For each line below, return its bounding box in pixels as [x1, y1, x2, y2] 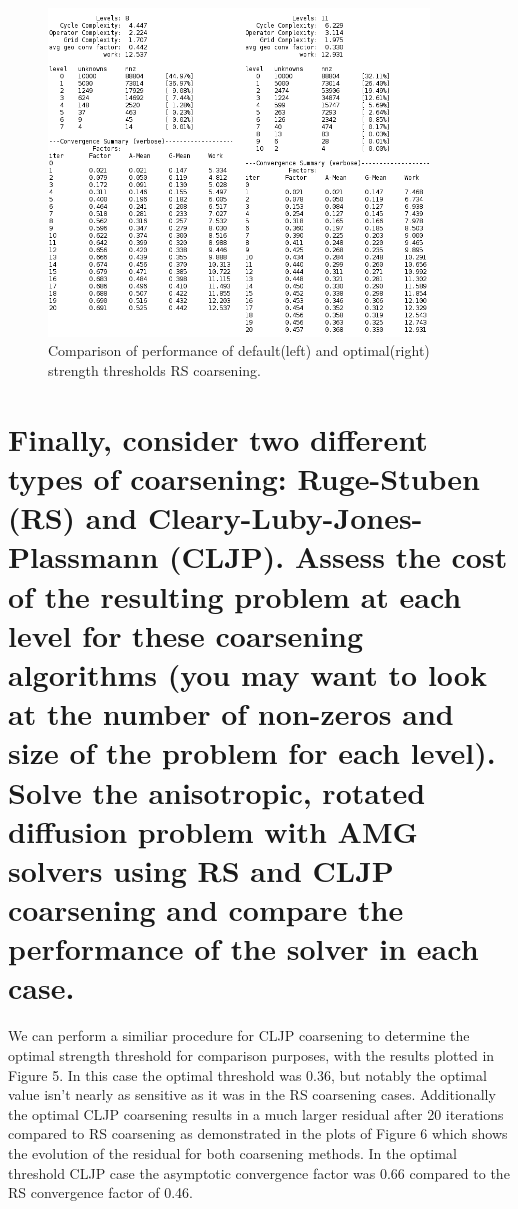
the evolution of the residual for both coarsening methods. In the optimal [8, 1142, 457, 1163]
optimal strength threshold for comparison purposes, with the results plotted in [8, 1044, 495, 1065]
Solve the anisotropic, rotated [8, 771, 426, 812]
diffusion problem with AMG [8, 810, 418, 851]
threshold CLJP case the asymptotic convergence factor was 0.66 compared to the [8, 1162, 510, 1183]
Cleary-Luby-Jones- [147, 497, 423, 538]
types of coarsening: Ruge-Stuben [8, 458, 480, 498]
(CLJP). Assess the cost [169, 536, 508, 577]
